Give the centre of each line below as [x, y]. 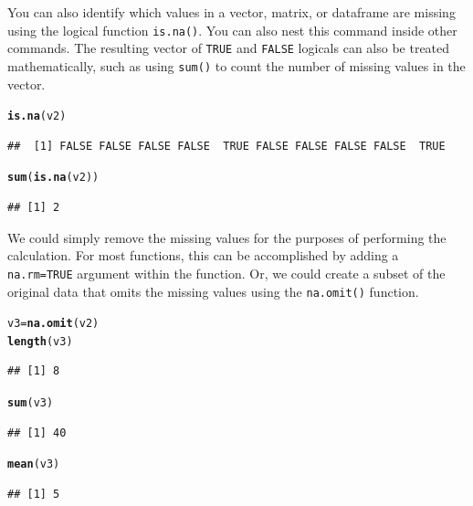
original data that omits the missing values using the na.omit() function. [213, 291]
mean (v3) [34, 464]
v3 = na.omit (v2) [53, 324]
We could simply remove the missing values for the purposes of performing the [227, 237]
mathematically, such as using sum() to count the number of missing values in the [236, 65]
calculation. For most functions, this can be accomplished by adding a [203, 255]
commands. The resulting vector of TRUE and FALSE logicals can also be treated [229, 48]
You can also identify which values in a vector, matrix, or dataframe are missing [231, 12]
